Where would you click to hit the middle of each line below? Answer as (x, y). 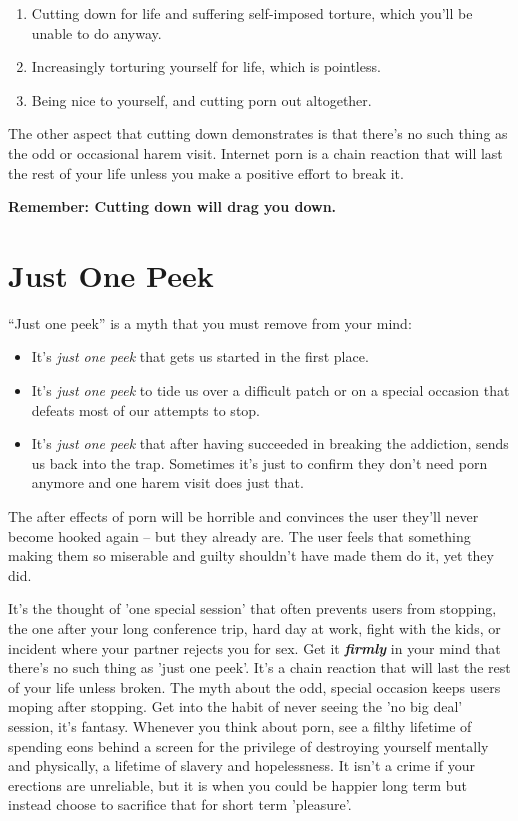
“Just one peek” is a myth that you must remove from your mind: (210, 322)
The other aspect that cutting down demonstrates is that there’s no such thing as (258, 133)
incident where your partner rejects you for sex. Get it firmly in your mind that (254, 647)
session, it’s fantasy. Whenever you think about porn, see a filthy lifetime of (240, 725)
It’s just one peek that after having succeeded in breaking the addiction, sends (270, 443)
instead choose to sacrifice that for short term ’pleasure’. (180, 804)
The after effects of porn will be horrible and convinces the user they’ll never (243, 516)
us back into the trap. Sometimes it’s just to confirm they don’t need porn (259, 462)
